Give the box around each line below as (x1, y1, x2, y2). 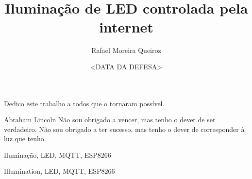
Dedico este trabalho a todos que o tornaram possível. (4, 98, 165, 108)
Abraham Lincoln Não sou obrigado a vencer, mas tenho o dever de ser (4, 114, 216, 125)
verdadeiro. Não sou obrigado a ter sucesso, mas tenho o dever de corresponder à (4, 124, 245, 134)
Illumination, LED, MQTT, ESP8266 (4, 166, 115, 176)
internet (99, 17, 153, 37)
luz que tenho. (4, 133, 46, 144)
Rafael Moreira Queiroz (91, 45, 161, 55)
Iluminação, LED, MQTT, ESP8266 (4, 149, 111, 160)
